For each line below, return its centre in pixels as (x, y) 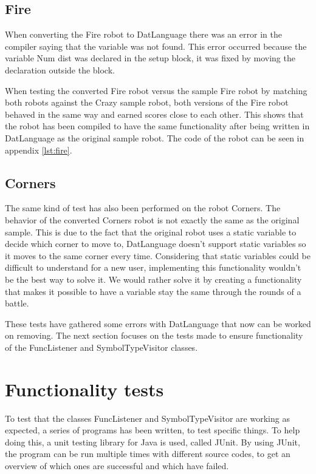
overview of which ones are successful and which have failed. (117, 465)
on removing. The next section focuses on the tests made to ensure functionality (154, 335)
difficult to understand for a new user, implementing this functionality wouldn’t (153, 267)
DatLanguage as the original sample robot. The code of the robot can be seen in (155, 137)
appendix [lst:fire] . (39, 150)
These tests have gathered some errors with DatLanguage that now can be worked (158, 323)
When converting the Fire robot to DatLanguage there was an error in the (143, 34)
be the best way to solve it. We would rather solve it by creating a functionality (153, 279)
